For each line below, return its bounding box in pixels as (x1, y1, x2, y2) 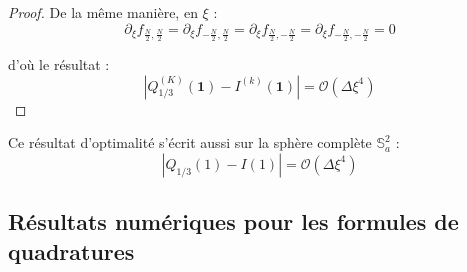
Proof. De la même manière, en (8, 2, 198, 22)
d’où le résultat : (8, 54, 110, 75)
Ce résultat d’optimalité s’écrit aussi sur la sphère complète (8, 132, 372, 153)
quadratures (8, 235, 135, 266)
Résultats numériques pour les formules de (8, 206, 459, 237)
